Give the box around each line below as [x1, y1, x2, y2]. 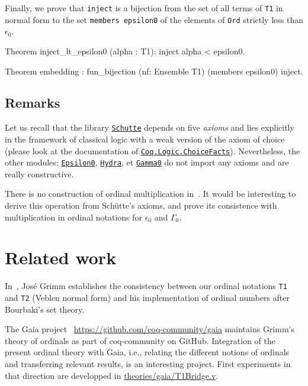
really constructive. [5, 167, 74, 180]
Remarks [5, 93, 60, 112]
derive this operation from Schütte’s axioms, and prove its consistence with [5, 199, 277, 212]
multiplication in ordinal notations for [5, 210, 142, 223]
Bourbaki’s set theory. [5, 303, 85, 315]
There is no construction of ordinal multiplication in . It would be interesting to [5, 187, 296, 200]
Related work [5, 245, 117, 270]
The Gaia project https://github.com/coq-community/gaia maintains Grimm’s [5, 323, 294, 335]
